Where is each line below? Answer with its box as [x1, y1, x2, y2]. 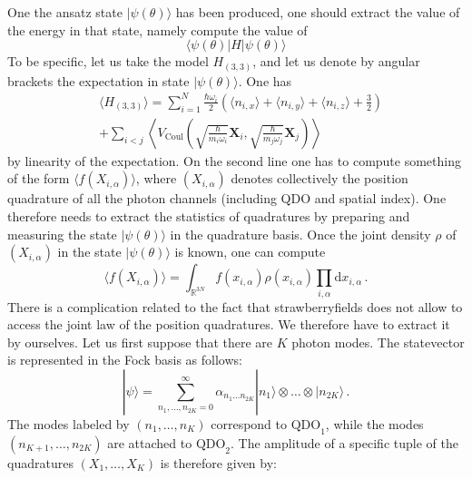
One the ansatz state [7, 3, 123, 21]
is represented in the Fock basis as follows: [7, 350, 242, 369]
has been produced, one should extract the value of [175, 3, 460, 21]
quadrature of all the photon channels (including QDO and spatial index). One [7, 189, 447, 208]
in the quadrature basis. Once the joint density [170, 224, 431, 243]
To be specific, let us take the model [7, 52, 209, 71]
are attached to [107, 433, 192, 452]
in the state [57, 242, 122, 261]
